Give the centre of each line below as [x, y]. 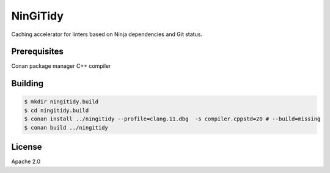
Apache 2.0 [26, 161]
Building [28, 83]
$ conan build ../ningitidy [66, 127]
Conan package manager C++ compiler [61, 66]
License [27, 147]
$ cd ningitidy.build [57, 110]
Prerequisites [37, 52]
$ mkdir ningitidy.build [61, 102]
